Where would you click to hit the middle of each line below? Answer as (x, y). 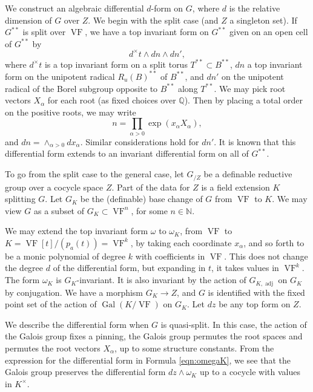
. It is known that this (255, 141)
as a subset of (59, 210)
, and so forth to (274, 242)
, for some (149, 210)
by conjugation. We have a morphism (74, 292)
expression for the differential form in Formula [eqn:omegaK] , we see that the (148, 360)
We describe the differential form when (77, 324)
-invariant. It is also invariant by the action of (161, 280)
